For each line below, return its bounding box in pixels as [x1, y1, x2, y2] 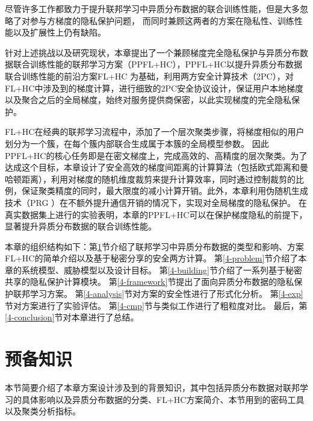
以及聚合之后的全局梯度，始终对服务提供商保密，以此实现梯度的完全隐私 [5, 93, 291, 106]
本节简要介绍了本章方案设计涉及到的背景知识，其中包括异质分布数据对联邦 [5, 381, 300, 393]
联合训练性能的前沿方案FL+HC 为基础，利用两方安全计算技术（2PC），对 [5, 69, 294, 82]
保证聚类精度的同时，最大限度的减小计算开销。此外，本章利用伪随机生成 [21, 184, 308, 197]
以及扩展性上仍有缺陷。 [13, 26, 106, 39]
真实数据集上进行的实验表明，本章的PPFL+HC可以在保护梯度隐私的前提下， [5, 208, 308, 220]
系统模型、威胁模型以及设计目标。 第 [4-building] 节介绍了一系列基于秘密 [21, 263, 302, 276]
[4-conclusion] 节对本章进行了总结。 [5, 311, 139, 323]
